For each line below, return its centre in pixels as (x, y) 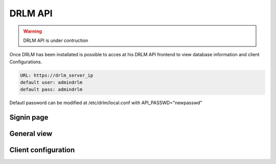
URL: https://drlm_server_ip (57, 75)
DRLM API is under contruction (56, 40)
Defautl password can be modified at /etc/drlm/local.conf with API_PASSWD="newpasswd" (106, 103)
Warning (32, 31)
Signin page (29, 118)
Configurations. (26, 62)
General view (31, 134)
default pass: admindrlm (51, 90)
